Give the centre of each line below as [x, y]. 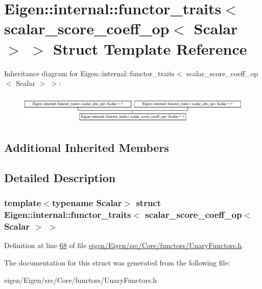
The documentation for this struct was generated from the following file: [117, 262]
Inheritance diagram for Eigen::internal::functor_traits [89, 73]
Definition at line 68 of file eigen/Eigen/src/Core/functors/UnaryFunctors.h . [124, 245]
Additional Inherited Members [87, 148]
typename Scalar [87, 203]
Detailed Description [60, 177]
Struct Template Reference [150, 48]
